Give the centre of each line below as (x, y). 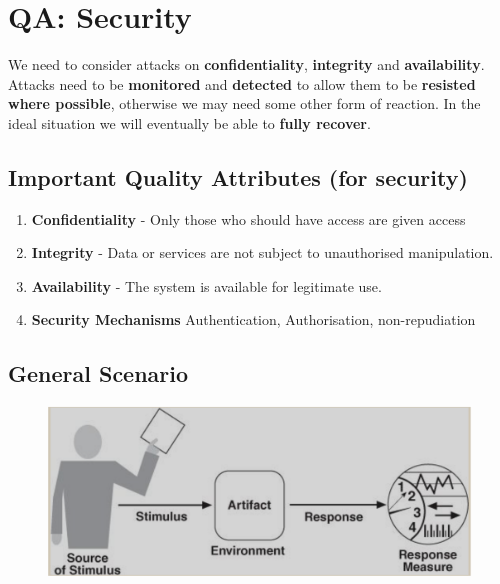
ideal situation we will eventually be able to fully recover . (189, 122)
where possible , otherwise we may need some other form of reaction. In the (244, 103)
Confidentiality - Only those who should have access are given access (248, 218)
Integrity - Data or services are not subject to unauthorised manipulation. (262, 252)
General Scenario (98, 373)
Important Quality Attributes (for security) (238, 176)
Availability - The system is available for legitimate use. (206, 285)
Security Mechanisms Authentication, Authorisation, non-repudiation (253, 319)
